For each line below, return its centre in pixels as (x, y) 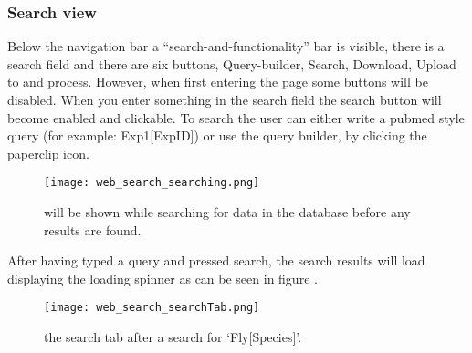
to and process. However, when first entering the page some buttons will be (218, 82)
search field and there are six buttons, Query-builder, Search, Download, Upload (232, 63)
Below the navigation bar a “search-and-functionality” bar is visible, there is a (226, 46)
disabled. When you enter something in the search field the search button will (225, 99)
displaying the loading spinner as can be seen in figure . (163, 278)
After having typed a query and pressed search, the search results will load (216, 260)
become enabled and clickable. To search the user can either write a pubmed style (236, 117)
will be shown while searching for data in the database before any (227, 212)
